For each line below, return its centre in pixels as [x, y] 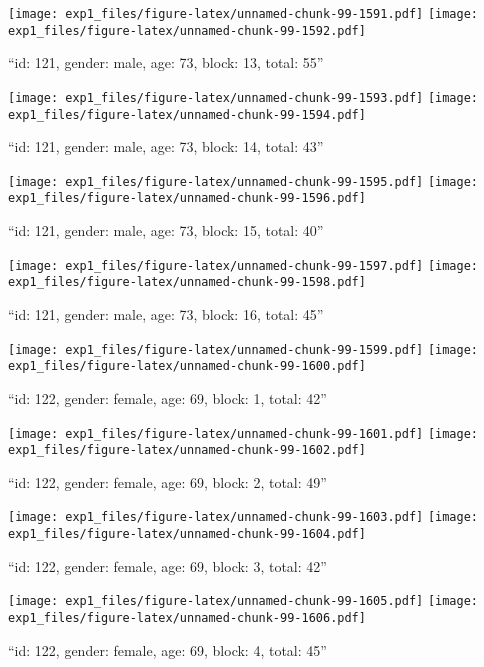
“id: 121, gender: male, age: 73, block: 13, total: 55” [166, 62]
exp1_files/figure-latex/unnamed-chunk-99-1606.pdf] [187, 618]
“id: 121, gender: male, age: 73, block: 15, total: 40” [166, 230]
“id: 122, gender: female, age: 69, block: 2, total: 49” [167, 481]
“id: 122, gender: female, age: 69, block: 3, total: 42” [167, 565]
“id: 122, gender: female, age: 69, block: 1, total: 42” [167, 397]
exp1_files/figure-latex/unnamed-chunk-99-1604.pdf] [187, 534]
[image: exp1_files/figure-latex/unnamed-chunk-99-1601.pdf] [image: [243, 433]
